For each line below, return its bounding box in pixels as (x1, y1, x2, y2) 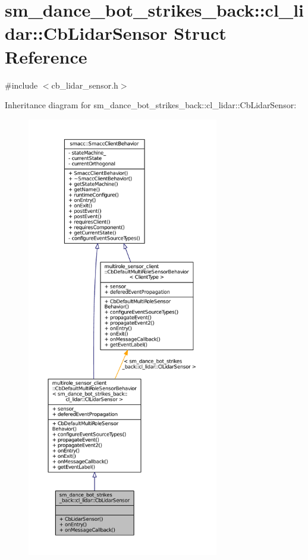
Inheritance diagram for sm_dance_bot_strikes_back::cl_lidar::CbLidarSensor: (5, 99, 297, 111)
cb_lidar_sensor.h (51, 78, 118, 91)
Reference (5, 44, 87, 68)
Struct (174, 21, 227, 45)
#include (5, 78, 38, 91)
